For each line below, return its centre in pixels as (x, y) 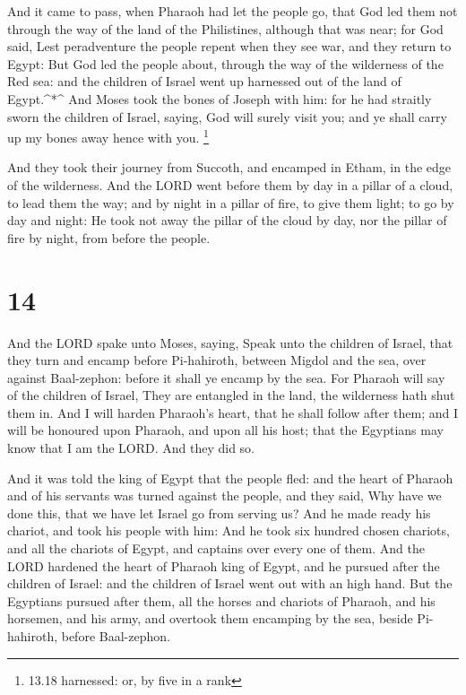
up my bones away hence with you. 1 (108, 136)
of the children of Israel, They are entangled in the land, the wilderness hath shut (231, 395)
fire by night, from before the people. (109, 237)
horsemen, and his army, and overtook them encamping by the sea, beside (210, 618)
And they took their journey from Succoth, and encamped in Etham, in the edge (229, 167)
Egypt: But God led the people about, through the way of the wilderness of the (225, 63)
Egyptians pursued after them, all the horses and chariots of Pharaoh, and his (221, 600)
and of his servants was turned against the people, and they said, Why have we (224, 495)
